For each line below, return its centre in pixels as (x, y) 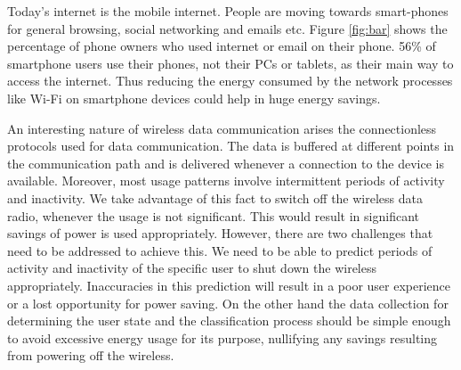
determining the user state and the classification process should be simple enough (229, 321)
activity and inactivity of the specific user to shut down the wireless (192, 268)
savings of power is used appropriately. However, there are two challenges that (220, 233)
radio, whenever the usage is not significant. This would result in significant (213, 215)
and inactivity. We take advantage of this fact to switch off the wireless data (215, 197)
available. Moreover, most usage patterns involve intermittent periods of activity (226, 181)
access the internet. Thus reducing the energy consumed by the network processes (230, 81)
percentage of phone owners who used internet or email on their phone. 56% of (222, 46)
